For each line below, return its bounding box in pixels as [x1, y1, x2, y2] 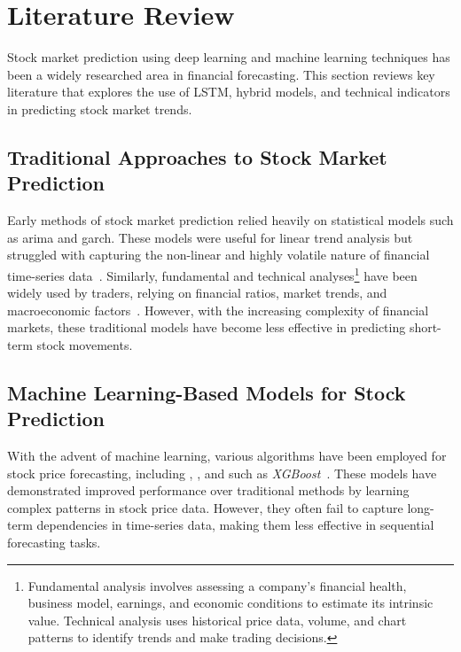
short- [409, 318, 441, 337]
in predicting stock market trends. [7, 99, 192, 118]
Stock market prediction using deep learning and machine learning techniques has [7, 48, 450, 66]
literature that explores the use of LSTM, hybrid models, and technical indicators [7, 82, 450, 101]
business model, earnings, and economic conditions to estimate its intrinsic [27, 594, 434, 612]
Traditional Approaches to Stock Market [7, 143, 387, 170]
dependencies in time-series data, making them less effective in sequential [36, 516, 434, 534]
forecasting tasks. [7, 533, 101, 552]
